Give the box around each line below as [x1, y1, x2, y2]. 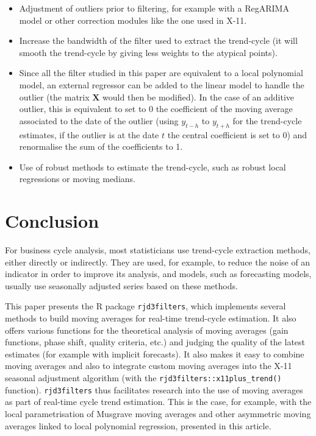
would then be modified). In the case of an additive [102, 90, 295, 103]
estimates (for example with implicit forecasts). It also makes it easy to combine [5, 347, 304, 360]
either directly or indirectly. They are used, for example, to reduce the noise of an [5, 255, 311, 268]
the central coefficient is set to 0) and [167, 128, 307, 141]
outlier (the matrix [19, 90, 90, 103]
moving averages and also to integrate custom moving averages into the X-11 [5, 359, 292, 372]
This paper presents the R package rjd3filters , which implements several [5, 300, 286, 312]
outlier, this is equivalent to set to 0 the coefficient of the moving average [19, 102, 293, 115]
